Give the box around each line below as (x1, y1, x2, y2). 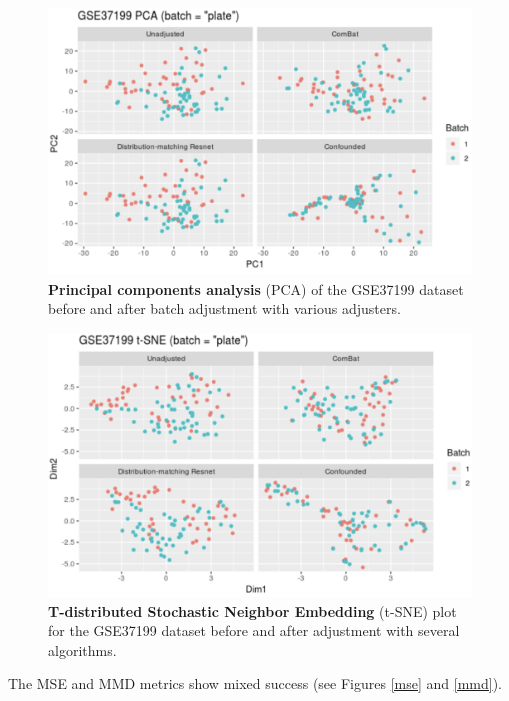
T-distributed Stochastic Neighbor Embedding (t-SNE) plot (48, 600, 457, 621)
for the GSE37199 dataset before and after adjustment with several (48, 620, 460, 641)
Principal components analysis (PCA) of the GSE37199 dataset (48, 278, 464, 299)
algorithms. (48, 639, 117, 660)
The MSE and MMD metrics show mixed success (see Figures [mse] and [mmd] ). (8, 673, 502, 694)
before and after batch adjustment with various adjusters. (48, 298, 401, 319)
